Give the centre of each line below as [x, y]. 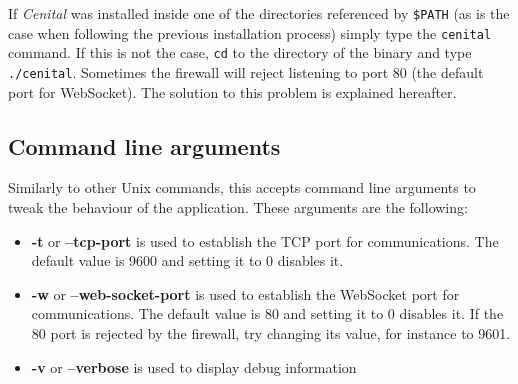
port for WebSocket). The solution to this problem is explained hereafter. [232, 91]
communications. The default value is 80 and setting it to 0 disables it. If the [267, 313]
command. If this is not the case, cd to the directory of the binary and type [240, 52]
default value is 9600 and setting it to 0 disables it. [187, 260]
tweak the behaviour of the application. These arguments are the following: [238, 207]
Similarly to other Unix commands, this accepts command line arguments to [242, 187]
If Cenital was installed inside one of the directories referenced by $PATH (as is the [259, 13]
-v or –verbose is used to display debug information [194, 366]
